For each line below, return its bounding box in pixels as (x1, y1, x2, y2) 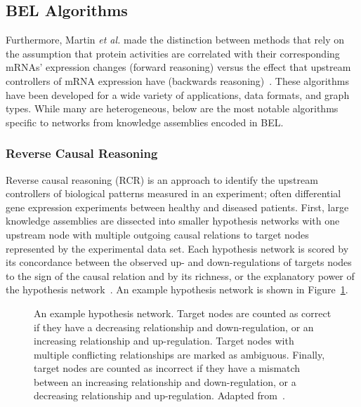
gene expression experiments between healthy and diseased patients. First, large (6, 199, 349, 214)
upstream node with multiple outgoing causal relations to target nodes (6, 227, 309, 241)
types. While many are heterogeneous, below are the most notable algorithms (6, 101, 339, 116)
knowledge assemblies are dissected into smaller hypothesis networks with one (6, 213, 340, 228)
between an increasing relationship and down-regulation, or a (34, 374, 296, 389)
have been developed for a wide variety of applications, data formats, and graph (6, 87, 350, 102)
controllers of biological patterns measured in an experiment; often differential (6, 186, 341, 201)
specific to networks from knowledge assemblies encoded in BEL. (6, 114, 284, 129)
